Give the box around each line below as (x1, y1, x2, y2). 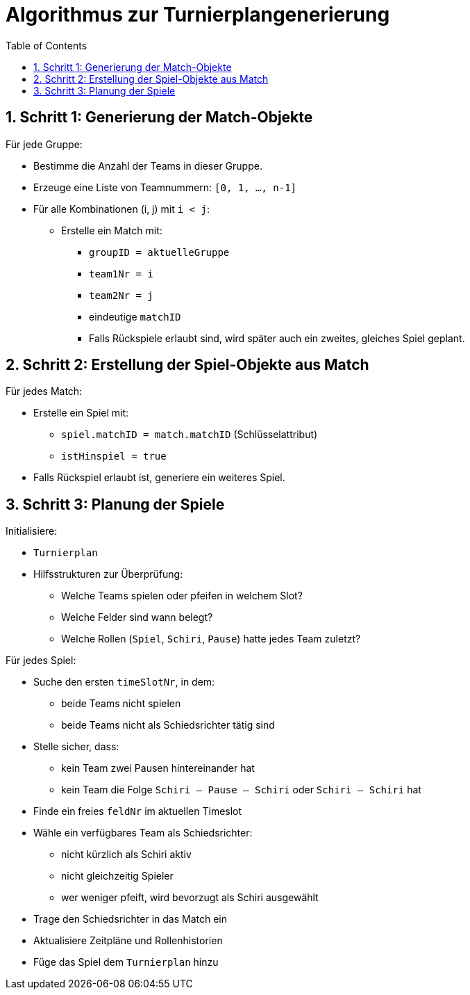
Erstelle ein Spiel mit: (33, 407, 129, 419)
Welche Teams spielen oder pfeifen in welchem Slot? (61, 590, 303, 602)
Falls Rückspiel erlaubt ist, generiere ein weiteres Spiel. (33, 471, 285, 484)
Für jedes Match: (6, 385, 83, 398)
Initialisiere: (6, 525, 58, 537)
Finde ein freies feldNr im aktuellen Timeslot (33, 805, 242, 818)
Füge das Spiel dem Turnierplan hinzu (33, 956, 219, 969)
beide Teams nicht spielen (61, 697, 181, 710)
